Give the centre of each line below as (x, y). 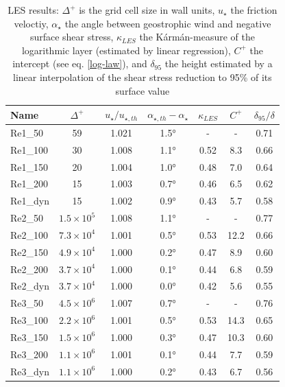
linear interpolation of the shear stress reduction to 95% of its (142, 77)
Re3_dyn (30, 371)
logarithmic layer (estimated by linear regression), (126, 50)
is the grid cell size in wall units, (147, 10)
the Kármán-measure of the (197, 37)
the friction (254, 10)
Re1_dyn (30, 201)
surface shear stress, (72, 37)
